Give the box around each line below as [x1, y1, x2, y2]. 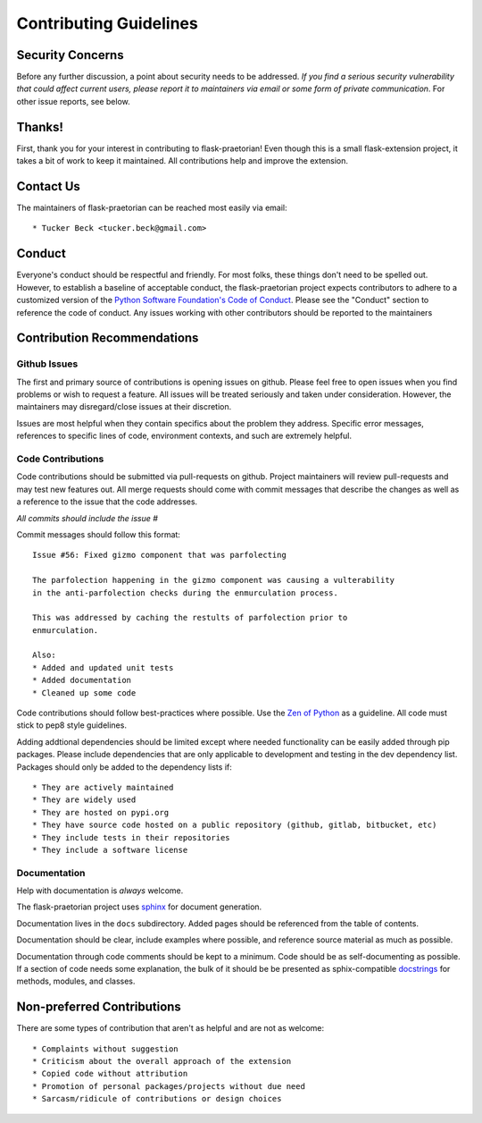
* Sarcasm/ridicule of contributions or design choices [32, 1093, 282, 1104]
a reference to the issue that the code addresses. [16, 496, 198, 507]
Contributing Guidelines [16, 13, 198, 33]
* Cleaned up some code [32, 688, 137, 697]
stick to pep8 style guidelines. [16, 720, 127, 730]
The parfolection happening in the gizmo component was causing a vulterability [32, 575, 395, 586]
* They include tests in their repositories [32, 832, 231, 842]
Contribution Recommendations [16, 331, 199, 346]
